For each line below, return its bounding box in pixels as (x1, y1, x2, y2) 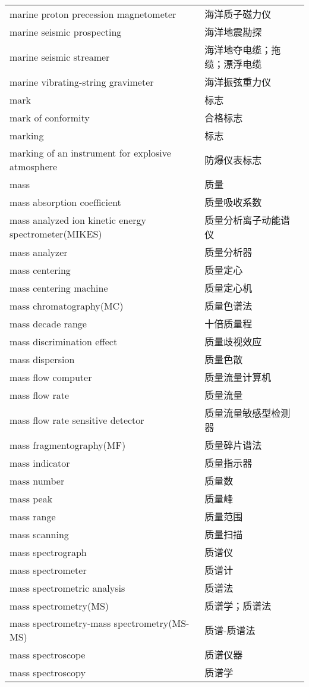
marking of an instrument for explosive (10, 146, 171, 160)
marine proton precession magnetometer (10, 7, 176, 21)
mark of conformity (10, 110, 90, 124)
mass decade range (10, 316, 87, 330)
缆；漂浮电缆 (204, 57, 262, 71)
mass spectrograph (10, 545, 87, 559)
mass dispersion (10, 352, 75, 366)
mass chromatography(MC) (10, 298, 124, 313)
